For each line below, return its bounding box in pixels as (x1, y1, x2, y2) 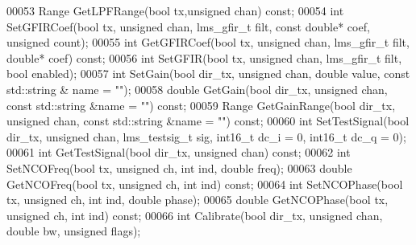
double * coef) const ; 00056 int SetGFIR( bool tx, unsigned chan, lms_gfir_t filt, (6, 49, 402, 66)
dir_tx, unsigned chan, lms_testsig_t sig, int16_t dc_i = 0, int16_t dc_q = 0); (6, 128, 406, 145)
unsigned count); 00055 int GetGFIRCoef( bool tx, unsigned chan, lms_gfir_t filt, (6, 34, 410, 51)
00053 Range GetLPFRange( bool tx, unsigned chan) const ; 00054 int (6, 2, 344, 18)
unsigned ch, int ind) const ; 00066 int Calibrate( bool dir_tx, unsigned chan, (6, 206, 383, 223)
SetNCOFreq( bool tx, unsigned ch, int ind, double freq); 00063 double (6, 159, 352, 176)
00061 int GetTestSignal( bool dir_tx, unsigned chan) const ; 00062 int (6, 144, 351, 161)
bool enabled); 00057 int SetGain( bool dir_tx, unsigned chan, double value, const (6, 65, 410, 82)
